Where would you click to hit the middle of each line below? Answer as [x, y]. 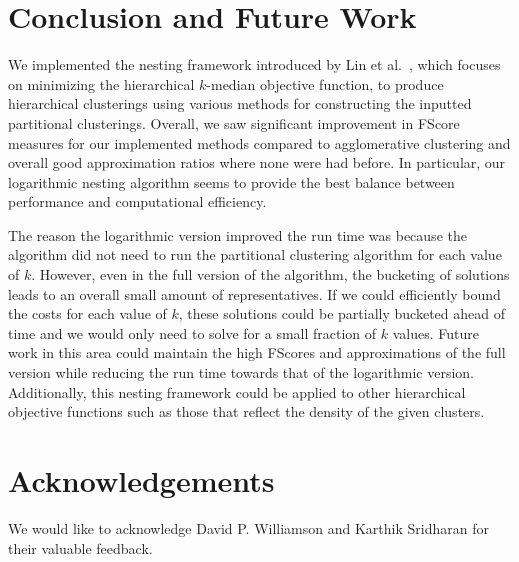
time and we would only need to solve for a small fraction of [192, 332]
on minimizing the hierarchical [101, 83]
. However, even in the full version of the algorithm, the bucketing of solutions [270, 274]
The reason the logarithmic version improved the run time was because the [237, 234]
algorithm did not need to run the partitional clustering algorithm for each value [255, 254]
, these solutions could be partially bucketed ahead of [341, 313]
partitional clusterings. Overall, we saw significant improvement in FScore [234, 122]
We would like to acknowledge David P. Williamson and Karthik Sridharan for [248, 527]
